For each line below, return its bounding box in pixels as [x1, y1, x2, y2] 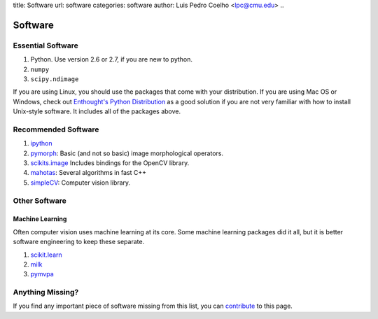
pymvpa [30, 270, 54, 278]
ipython [30, 139, 52, 148]
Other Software [13, 196, 66, 206]
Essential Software [13, 41, 78, 50]
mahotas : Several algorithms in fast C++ [30, 169, 147, 177]
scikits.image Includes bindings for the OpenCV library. [30, 159, 190, 167]
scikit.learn [30, 250, 62, 259]
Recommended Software [13, 125, 99, 134]
